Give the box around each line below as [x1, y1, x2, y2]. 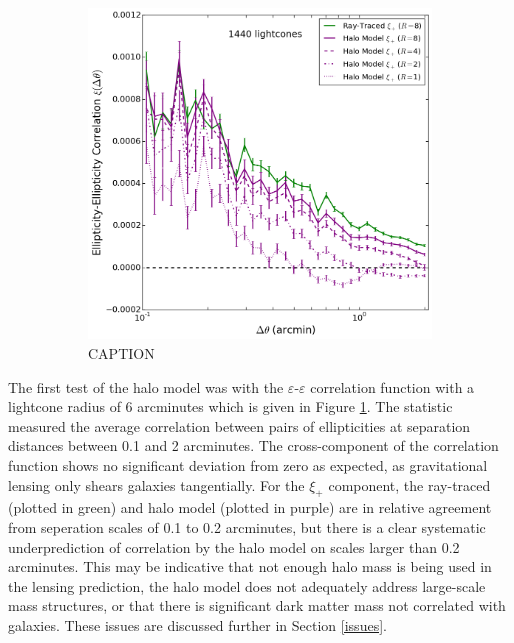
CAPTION [88, 343, 155, 363]
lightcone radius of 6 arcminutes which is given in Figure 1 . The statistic [8, 396, 453, 417]
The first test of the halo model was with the [8, 376, 284, 397]
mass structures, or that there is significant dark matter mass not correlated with [8, 595, 506, 616]
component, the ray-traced [328, 474, 491, 495]
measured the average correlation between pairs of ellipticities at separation [8, 415, 471, 436]
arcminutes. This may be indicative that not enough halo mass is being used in [8, 556, 492, 577]
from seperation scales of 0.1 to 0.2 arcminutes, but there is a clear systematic [8, 516, 486, 537]
